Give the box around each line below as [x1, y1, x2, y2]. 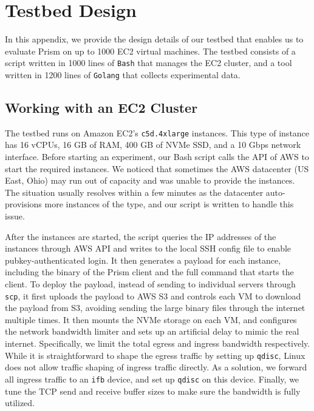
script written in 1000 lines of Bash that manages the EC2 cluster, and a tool [5, 56, 292, 69]
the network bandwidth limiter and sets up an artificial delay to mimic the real [5, 325, 299, 338]
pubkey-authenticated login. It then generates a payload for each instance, [5, 253, 281, 266]
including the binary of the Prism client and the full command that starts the [5, 266, 294, 278]
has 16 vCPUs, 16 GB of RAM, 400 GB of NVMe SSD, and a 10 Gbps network [5, 138, 301, 151]
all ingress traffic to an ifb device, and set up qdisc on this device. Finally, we [5, 372, 299, 385]
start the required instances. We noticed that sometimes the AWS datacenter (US [5, 162, 309, 175]
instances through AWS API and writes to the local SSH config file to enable [5, 242, 292, 255]
